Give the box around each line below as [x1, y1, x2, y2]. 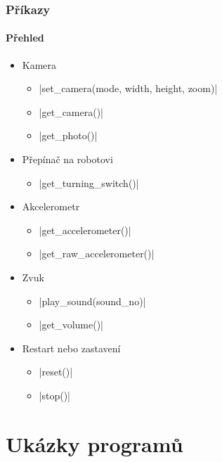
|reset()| [39, 364, 73, 379]
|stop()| [39, 387, 71, 402]
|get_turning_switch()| [39, 175, 139, 190]
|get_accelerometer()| [39, 222, 131, 237]
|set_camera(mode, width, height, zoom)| [39, 81, 218, 96]
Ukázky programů [6, 429, 183, 458]
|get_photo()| [39, 128, 98, 143]
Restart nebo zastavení [22, 340, 121, 355]
